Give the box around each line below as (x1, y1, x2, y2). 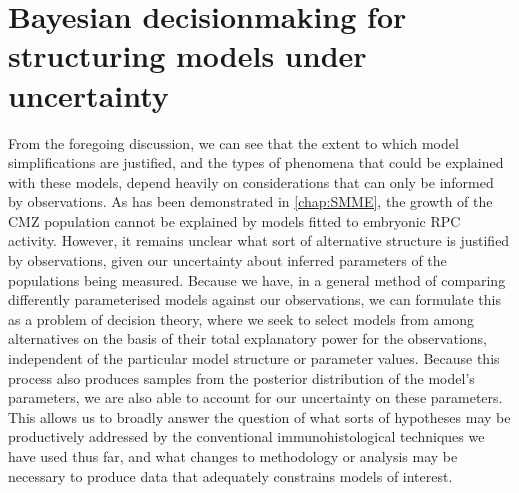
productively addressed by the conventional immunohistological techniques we (8, 426, 485, 447)
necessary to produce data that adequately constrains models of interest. (8, 465, 453, 486)
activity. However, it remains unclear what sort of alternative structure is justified (8, 230, 510, 251)
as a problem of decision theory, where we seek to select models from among (8, 308, 474, 329)
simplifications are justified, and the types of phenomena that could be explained (8, 152, 504, 173)
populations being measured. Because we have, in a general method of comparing (8, 269, 506, 290)
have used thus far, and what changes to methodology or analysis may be (8, 446, 458, 466)
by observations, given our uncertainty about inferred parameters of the (8, 250, 447, 271)
